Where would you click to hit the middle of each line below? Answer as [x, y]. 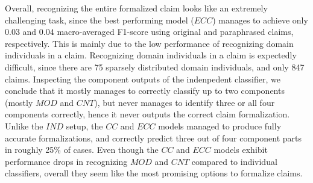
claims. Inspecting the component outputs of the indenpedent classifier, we [143, 79]
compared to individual [234, 161]
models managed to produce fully [220, 126]
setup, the [84, 126]
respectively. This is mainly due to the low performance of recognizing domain [149, 43]
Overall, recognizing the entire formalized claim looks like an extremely [136, 8]
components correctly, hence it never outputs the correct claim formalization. [147, 114]
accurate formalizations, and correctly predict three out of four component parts [153, 138]
